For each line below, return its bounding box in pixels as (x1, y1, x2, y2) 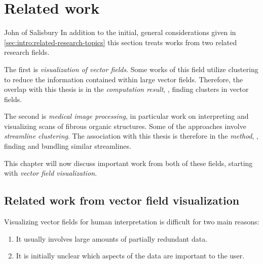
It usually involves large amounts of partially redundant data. (16, 233, 208, 244)
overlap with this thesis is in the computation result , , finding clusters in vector (4, 84, 249, 94)
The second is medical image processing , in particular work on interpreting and (4, 111, 249, 121)
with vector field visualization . (4, 168, 97, 178)
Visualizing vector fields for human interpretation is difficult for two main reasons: (4, 216, 259, 227)
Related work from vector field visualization (4, 192, 240, 208)
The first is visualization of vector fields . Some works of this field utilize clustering (4, 63, 258, 74)
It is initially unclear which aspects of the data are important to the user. (16, 250, 245, 261)
